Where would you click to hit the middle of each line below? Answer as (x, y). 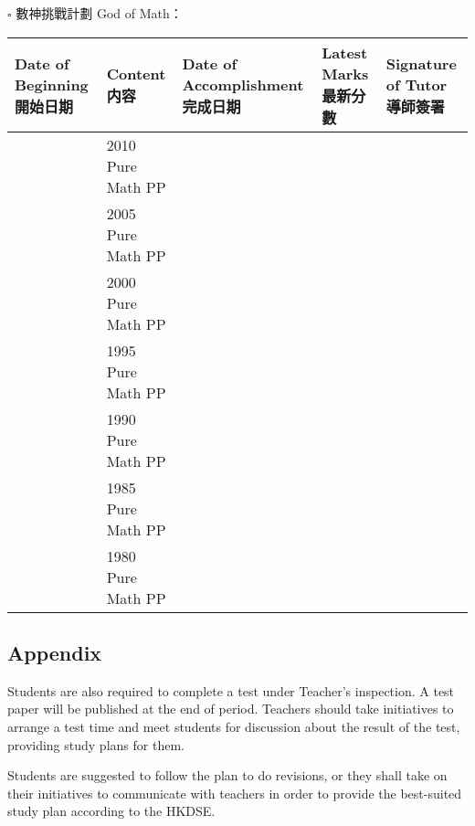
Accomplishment (243, 84)
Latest (345, 52)
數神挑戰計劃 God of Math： (99, 13)
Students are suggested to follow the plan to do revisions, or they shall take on (227, 775)
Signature (421, 63)
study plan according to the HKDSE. (111, 811)
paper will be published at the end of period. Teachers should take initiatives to (231, 709)
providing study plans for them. (96, 744)
